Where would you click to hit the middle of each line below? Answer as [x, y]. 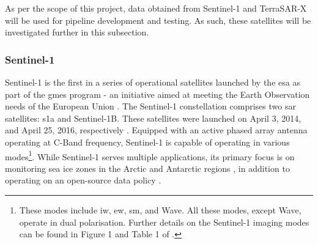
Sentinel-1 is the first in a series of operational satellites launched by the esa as [153, 82]
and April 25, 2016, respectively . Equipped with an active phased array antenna [156, 130]
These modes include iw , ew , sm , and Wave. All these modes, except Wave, [160, 210]
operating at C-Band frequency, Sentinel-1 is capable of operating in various [147, 142]
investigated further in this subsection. [77, 32]
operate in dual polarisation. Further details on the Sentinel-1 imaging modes [164, 222]
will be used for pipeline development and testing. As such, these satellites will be [158, 20]
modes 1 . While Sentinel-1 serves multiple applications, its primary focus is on [150, 155]
